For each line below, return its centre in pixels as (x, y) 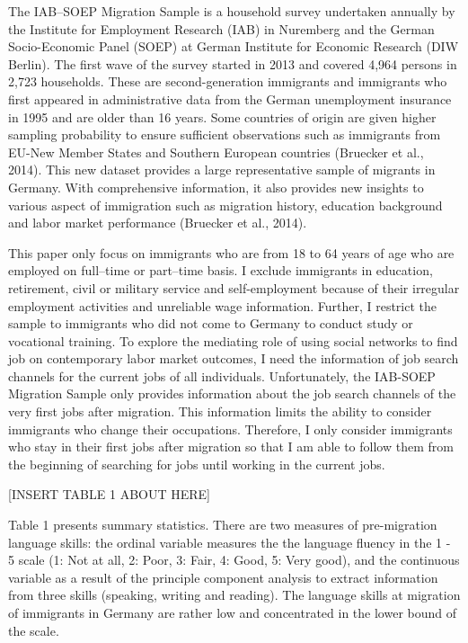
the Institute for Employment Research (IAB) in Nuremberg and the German (221, 28)
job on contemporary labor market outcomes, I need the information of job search (234, 358)
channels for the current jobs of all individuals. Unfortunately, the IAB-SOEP (222, 375)
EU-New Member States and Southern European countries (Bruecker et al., (216, 152)
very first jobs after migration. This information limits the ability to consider (220, 411)
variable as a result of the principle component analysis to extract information (223, 577)
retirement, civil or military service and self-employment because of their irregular (234, 287)
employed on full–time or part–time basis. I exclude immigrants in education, (221, 270)
